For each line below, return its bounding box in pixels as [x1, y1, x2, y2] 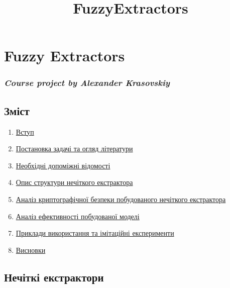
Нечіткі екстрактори [4, 269, 104, 284]
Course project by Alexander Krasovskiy [4, 76, 170, 89]
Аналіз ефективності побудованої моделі [16, 211, 140, 221]
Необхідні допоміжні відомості [16, 160, 110, 170]
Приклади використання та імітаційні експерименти [16, 228, 174, 238]
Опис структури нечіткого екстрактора [16, 177, 133, 187]
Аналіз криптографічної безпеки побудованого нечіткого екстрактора [16, 194, 226, 204]
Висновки [16, 244, 46, 255]
